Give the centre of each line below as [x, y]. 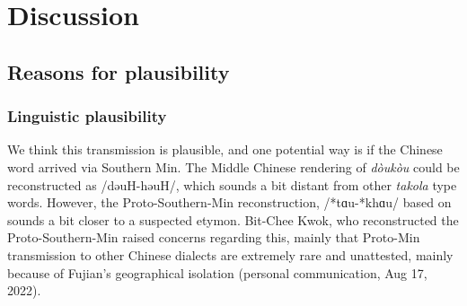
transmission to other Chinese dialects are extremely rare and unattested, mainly [230, 254]
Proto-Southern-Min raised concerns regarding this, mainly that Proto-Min [214, 237]
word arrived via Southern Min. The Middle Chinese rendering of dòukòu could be [233, 166]
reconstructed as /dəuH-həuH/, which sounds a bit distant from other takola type [232, 184]
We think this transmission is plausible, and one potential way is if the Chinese [225, 149]
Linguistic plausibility [87, 116]
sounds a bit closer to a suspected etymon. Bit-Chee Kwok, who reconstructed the [233, 219]
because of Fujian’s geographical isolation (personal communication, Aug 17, [217, 272]
